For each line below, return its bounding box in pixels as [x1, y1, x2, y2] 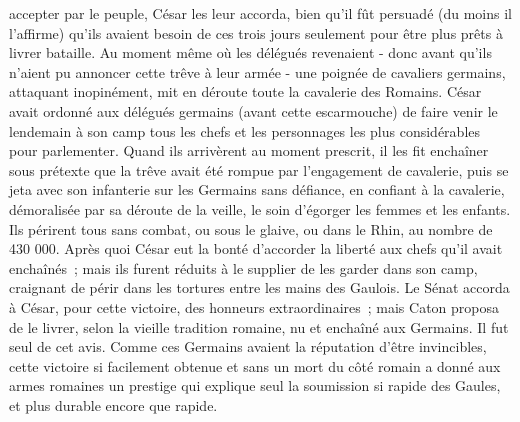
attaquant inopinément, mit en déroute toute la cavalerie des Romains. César [9, 81, 482, 102]
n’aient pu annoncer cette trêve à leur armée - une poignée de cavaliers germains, [9, 61, 506, 82]
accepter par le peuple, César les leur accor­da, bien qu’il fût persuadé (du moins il [9, 3, 512, 23]
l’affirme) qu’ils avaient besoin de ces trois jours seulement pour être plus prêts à [9, 22, 503, 43]
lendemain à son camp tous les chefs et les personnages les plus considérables [9, 120, 481, 141]
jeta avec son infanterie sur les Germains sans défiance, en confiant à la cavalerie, [9, 179, 505, 200]
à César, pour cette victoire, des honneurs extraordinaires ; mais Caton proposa [9, 296, 499, 317]
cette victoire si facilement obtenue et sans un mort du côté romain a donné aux [9, 355, 501, 376]
